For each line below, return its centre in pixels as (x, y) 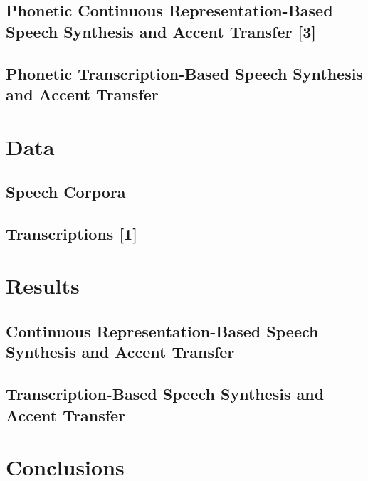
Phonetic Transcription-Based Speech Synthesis (184, 73)
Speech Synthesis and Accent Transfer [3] (161, 31)
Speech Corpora (66, 192)
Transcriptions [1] (72, 233)
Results (43, 286)
